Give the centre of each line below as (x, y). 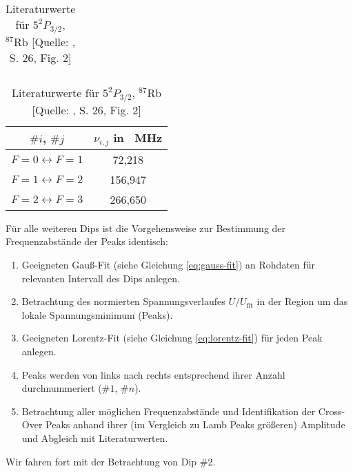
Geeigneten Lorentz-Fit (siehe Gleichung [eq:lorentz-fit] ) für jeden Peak (172, 338)
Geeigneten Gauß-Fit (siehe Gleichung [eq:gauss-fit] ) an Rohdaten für (169, 264)
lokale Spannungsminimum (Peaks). (97, 314)
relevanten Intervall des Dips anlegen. (101, 278)
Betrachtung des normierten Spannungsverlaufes (123, 301)
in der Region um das (302, 301)
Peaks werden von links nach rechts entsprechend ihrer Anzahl (153, 374)
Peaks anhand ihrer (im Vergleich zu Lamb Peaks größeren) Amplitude (195, 424)
